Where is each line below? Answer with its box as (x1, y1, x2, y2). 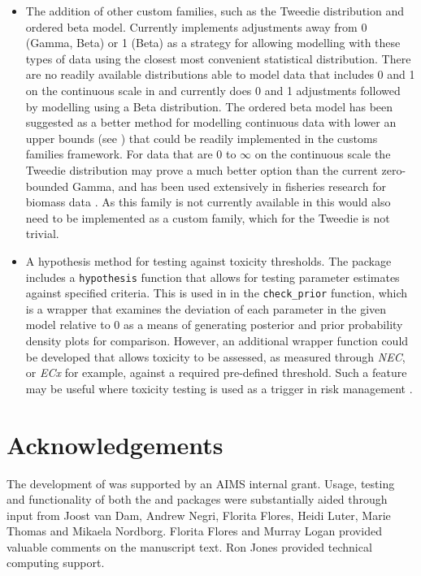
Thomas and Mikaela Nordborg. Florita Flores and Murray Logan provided (7, 522, 382, 539)
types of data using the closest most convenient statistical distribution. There (25, 50, 411, 67)
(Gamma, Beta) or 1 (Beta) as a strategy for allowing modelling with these (25, 34, 401, 51)
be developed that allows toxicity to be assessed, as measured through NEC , (25, 348, 406, 365)
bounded (25, 177, 69, 194)
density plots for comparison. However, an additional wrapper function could (25, 332, 409, 349)
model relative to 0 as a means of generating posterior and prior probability (25, 316, 403, 333)
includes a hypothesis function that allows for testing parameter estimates (25, 268, 400, 285)
